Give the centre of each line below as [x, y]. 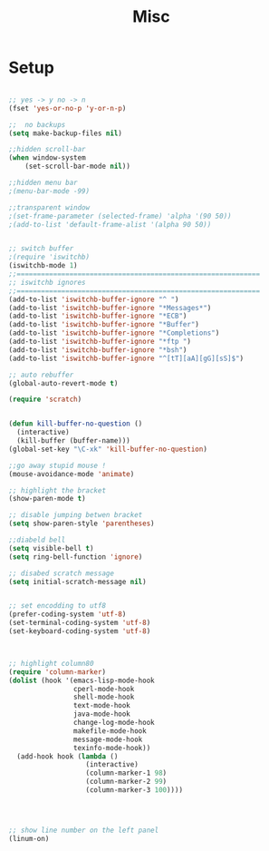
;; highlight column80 [51, 663]
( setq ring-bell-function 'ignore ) [76, 557]
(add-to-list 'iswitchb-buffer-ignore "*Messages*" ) [110, 308]
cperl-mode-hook [104, 689]
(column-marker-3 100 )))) [134, 790]
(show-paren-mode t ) [48, 499]
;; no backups [37, 124]
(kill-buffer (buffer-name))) [73, 441]
